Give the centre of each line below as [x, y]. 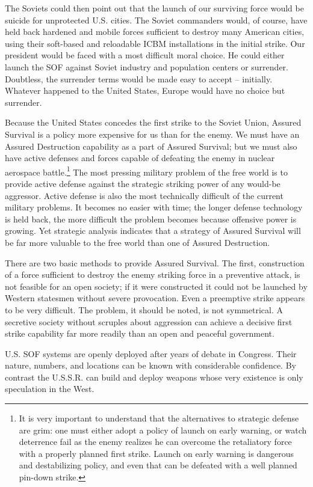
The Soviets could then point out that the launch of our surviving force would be [154, 8]
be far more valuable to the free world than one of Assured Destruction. [138, 242]
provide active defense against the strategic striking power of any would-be [143, 183]
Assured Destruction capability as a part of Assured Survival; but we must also [151, 146]
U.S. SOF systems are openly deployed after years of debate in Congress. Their [151, 353]
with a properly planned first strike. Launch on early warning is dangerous [156, 453]
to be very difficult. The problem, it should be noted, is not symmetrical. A [144, 309]
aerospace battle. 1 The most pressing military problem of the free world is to [146, 171]
